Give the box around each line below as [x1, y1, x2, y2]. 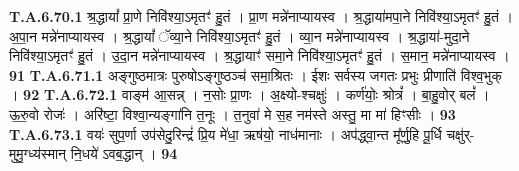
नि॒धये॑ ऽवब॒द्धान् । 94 [70, 143, 178, 164]
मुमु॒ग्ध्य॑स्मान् [9, 143, 66, 164]
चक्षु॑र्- [446, 123, 475, 144]
